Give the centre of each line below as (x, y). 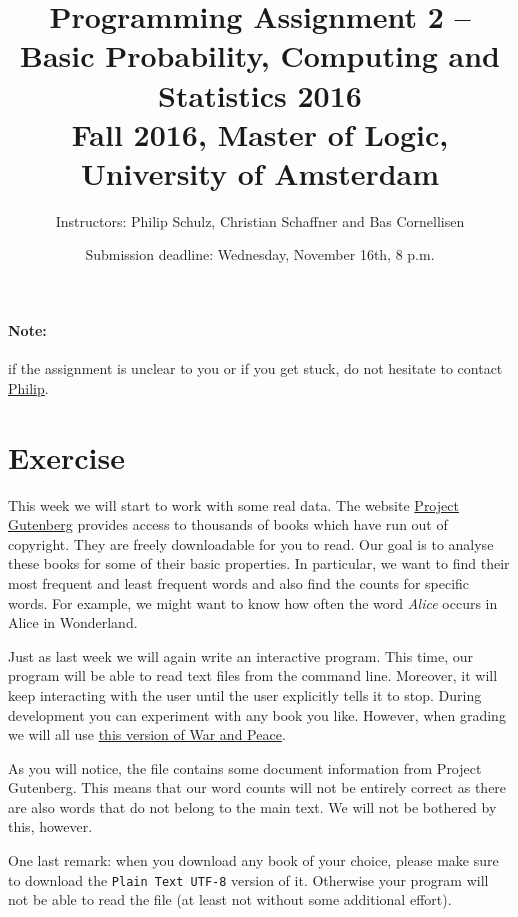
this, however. (50, 826)
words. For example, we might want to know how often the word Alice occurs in (253, 602)
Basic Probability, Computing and (259, 55)
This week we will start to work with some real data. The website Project (233, 504)
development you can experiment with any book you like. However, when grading (257, 714)
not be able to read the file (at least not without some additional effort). (230, 899)
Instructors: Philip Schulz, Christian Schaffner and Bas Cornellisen (260, 220)
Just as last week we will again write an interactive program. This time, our (240, 655)
